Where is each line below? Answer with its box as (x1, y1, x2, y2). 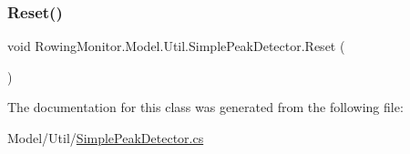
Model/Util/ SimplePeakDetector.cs (7, 128, 204, 147)
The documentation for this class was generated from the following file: (7, 98, 404, 117)
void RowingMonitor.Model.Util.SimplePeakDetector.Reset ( (7, 36, 345, 56)
